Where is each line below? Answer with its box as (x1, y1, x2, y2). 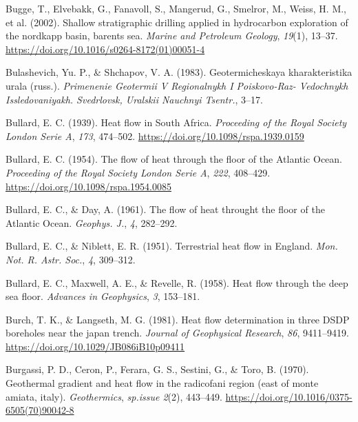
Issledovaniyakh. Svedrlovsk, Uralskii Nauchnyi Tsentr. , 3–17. (6, 92, 263, 106)
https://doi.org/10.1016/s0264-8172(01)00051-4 (6, 41, 205, 56)
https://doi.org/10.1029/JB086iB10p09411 (6, 339, 185, 353)
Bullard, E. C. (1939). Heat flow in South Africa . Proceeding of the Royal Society (6, 115, 347, 130)
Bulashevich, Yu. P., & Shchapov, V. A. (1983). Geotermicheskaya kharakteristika (6, 65, 352, 79)
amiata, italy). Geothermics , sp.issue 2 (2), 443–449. (6, 389, 222, 403)
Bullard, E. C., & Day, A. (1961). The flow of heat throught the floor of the (6, 202, 325, 217)
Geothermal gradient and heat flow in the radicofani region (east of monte (6, 376, 319, 390)
